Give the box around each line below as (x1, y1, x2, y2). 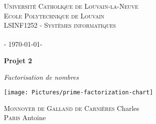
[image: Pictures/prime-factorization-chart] (4, 89, 153, 96)
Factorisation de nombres (4, 71, 79, 82)
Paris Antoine (4, 112, 46, 123)
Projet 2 (4, 55, 32, 65)
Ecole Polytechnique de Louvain (4, 10, 105, 20)
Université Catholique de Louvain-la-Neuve (4, 1, 139, 11)
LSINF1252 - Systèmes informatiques (4, 20, 116, 30)
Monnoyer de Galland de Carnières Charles (4, 103, 140, 113)
